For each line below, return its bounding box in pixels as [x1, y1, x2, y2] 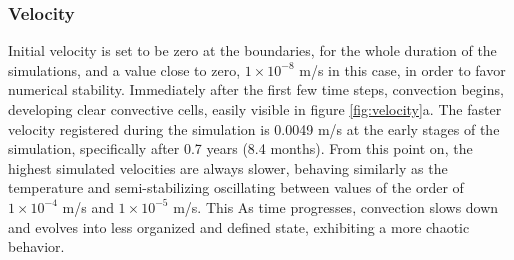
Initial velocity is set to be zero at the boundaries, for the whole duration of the [8, 40, 497, 61]
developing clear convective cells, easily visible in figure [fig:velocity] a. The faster [8, 99, 502, 119]
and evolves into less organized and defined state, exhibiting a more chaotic [8, 216, 470, 237]
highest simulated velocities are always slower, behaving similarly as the [8, 157, 448, 178]
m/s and [62, 196, 114, 217]
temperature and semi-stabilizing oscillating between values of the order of [8, 177, 464, 198]
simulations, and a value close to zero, [8, 59, 241, 80]
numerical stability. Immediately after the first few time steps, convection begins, [8, 79, 504, 100]
